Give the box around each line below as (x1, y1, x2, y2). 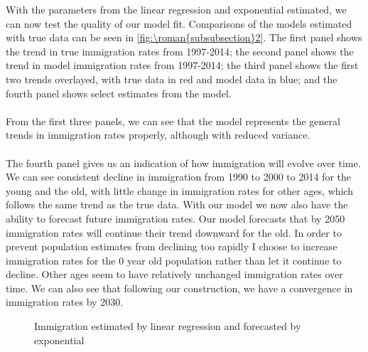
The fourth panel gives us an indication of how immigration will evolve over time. (6, 155, 361, 170)
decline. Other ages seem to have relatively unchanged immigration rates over (6, 267, 343, 282)
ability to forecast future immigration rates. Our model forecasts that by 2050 (6, 210, 345, 225)
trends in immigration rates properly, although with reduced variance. (6, 127, 310, 142)
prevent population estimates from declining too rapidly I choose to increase (6, 239, 337, 254)
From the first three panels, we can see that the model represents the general (6, 113, 340, 128)
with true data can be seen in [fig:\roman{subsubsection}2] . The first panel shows (6, 30, 362, 45)
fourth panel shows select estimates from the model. (6, 85, 232, 100)
